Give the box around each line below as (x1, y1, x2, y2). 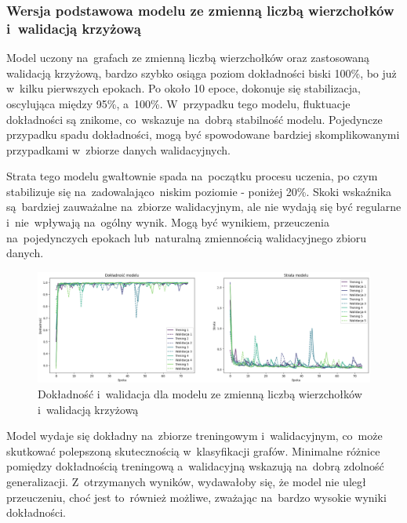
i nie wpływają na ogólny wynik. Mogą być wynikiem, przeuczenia (6, 214, 329, 231)
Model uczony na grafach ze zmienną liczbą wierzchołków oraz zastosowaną (6, 49, 370, 66)
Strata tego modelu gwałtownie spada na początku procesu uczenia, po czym (6, 168, 378, 184)
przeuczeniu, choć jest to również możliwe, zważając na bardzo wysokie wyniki (6, 488, 387, 505)
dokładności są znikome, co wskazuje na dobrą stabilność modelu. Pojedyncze (6, 111, 383, 127)
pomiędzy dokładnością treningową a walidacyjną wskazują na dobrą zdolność (6, 458, 384, 474)
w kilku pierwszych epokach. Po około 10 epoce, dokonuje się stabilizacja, (6, 80, 361, 96)
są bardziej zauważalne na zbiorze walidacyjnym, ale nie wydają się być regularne (6, 198, 402, 215)
